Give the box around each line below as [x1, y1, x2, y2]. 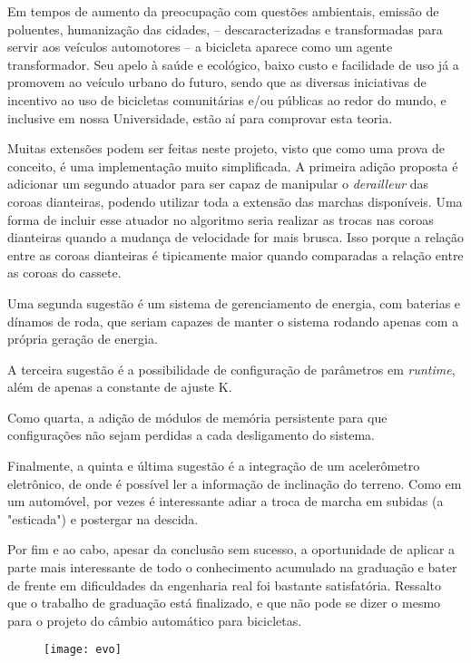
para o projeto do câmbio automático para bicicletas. [7, 610, 302, 629]
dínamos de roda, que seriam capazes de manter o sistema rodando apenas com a [7, 311, 459, 330]
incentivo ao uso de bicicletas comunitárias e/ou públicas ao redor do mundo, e [7, 90, 446, 109]
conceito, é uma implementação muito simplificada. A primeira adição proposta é [7, 156, 458, 175]
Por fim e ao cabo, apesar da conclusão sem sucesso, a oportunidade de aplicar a [7, 540, 456, 559]
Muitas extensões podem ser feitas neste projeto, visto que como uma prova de [7, 139, 446, 158]
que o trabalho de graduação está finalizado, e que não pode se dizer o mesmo [7, 593, 441, 612]
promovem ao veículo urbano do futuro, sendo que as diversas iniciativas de [7, 73, 427, 92]
